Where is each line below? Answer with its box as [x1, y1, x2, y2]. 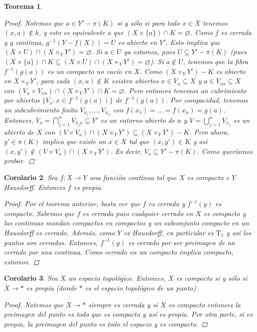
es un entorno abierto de [100, 114, 175, 125]
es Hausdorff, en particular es [124, 227, 214, 237]
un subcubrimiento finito [4, 104, 78, 114]
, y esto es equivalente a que [39, 27, 124, 37]
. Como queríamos [197, 146, 253, 156]
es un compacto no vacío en [47, 66, 131, 76]
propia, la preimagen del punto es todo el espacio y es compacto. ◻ [4, 318, 208, 329]
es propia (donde [26, 282, 77, 293]
